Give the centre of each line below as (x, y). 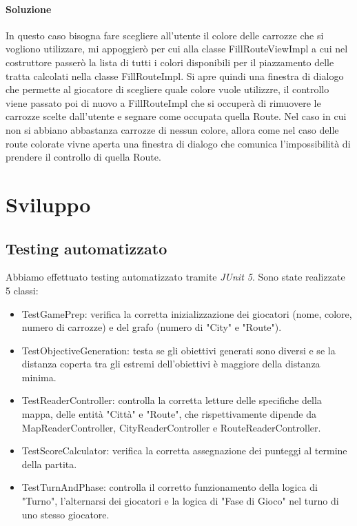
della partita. (49, 464)
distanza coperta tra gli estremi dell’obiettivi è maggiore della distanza (171, 364)
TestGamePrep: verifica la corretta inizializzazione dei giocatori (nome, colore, (187, 313)
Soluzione (29, 9)
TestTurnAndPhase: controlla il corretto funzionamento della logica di (170, 487)
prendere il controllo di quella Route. (83, 157)
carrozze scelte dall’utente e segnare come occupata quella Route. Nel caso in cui (176, 116)
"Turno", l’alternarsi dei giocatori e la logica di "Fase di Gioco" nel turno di (180, 501)
